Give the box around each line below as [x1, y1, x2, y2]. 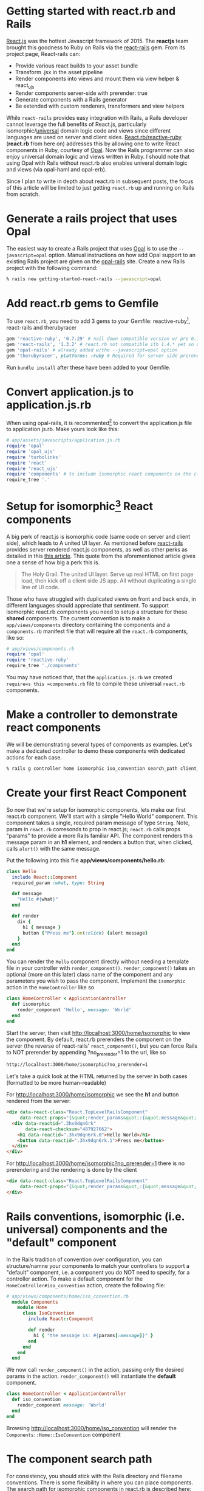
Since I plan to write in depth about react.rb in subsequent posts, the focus [6, 178, 194, 185]
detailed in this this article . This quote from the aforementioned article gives [6, 552, 196, 559]
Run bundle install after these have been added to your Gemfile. [6, 364, 171, 371]
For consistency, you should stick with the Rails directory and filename [6, 1472, 183, 1479]
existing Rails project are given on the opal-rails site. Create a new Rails [6, 257, 185, 265]
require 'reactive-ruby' [6, 657, 69, 663]
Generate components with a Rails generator [15, 95, 127, 103]
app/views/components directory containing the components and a [6, 621, 171, 628]
